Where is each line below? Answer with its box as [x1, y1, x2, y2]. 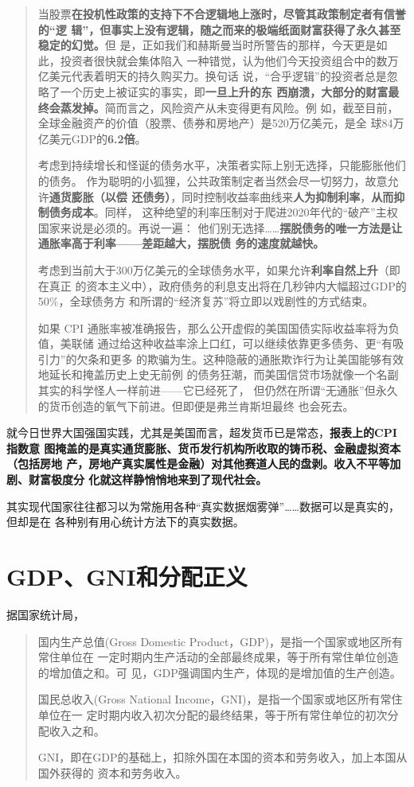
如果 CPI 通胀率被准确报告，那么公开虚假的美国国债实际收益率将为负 [37, 319, 400, 336]
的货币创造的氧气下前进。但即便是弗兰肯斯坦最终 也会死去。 [37, 397, 354, 414]
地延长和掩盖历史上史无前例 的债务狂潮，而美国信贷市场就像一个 [37, 366, 377, 383]
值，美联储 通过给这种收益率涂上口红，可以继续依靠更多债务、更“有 [37, 335, 393, 352]
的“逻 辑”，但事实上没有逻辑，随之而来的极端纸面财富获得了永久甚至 [37, 21, 401, 37]
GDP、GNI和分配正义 [6, 560, 248, 592]
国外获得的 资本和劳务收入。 [37, 764, 187, 781]
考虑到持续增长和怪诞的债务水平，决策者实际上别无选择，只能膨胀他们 [37, 157, 406, 173]
